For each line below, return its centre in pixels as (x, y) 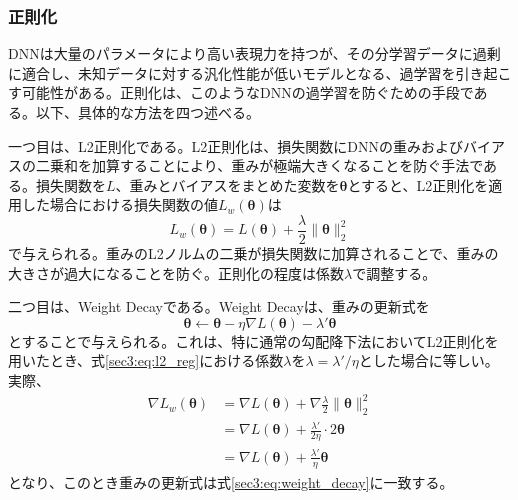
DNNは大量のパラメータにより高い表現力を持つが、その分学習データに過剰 (254, 53)
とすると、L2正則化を (418, 184)
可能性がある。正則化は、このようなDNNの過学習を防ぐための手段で (247, 92)
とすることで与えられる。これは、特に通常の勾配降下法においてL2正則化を (253, 340)
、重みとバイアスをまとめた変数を (227, 184)
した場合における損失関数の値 (119, 204)
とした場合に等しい (421, 360)
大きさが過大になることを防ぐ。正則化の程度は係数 (176, 272)
